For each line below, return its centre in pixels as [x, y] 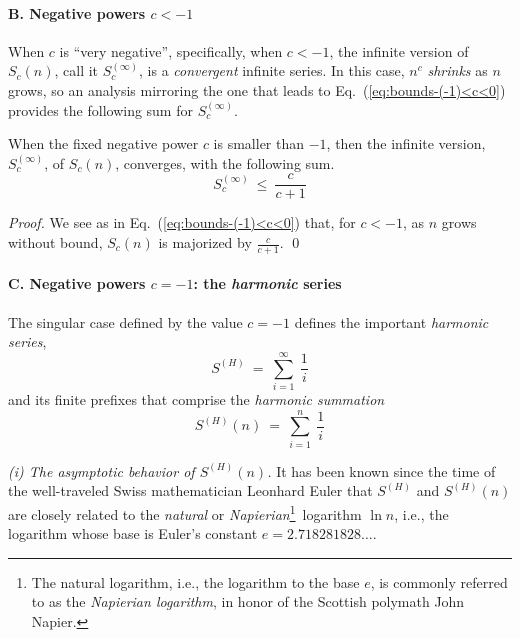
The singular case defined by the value [125, 321]
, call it [76, 70]
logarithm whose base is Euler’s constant [133, 533]
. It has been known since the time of [381, 470]
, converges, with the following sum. [225, 162]
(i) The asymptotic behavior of [101, 470]
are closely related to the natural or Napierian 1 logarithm [185, 512]
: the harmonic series [267, 283]
